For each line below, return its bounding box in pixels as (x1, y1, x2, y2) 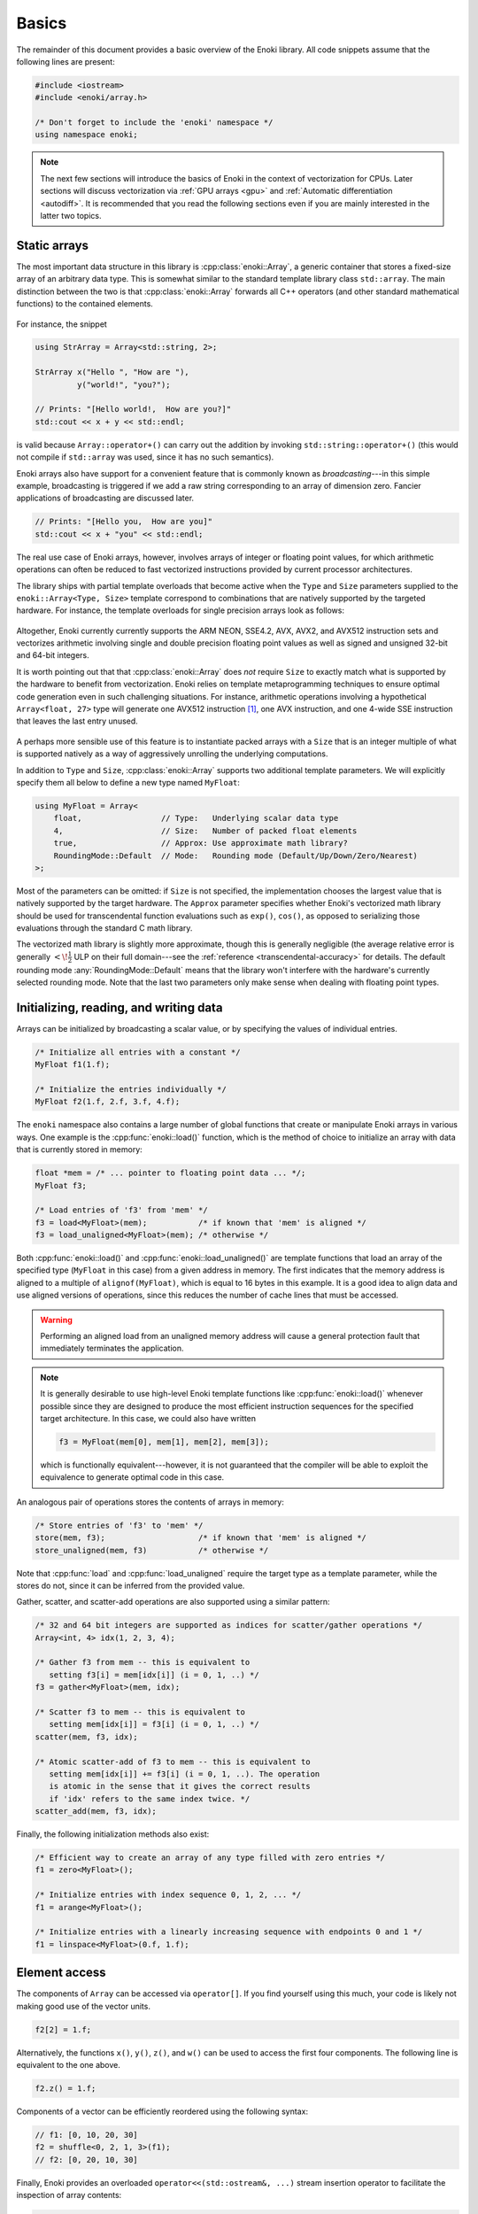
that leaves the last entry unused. (16, 716, 139, 726)
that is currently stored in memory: (16, 1144, 143, 1155)
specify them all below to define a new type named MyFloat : (16, 777, 241, 787)
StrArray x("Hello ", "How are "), (35, 368, 189, 377)
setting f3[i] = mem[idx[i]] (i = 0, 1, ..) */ (49, 1669, 260, 1680)
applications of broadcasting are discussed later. (16, 492, 195, 504)
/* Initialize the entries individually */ (35, 1085, 227, 1095)
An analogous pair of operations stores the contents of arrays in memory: (16, 1497, 285, 1507)
